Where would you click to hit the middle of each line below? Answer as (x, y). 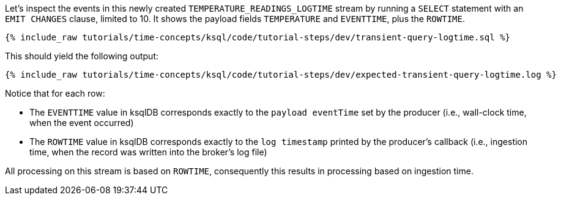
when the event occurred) (82, 123)
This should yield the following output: (82, 56)
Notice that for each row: (55, 93)
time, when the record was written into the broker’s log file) (148, 152)
